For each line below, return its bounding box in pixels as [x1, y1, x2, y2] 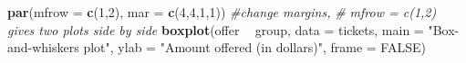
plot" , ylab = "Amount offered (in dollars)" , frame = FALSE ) [83, 38, 426, 57]
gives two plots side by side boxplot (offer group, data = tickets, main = [7, 20, 424, 39]
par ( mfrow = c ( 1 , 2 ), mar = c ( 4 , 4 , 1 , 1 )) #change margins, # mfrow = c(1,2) [7, 3, 437, 21]
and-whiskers [7, 38, 79, 57]
